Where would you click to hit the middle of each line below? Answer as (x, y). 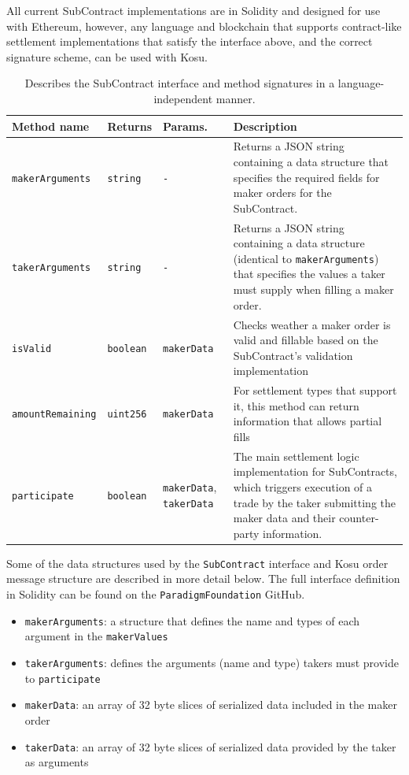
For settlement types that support (315, 390)
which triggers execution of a (303, 486)
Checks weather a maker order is (312, 324)
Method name (51, 126)
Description (265, 126)
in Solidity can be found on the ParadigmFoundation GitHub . (156, 594)
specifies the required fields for (306, 177)
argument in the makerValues (96, 636)
